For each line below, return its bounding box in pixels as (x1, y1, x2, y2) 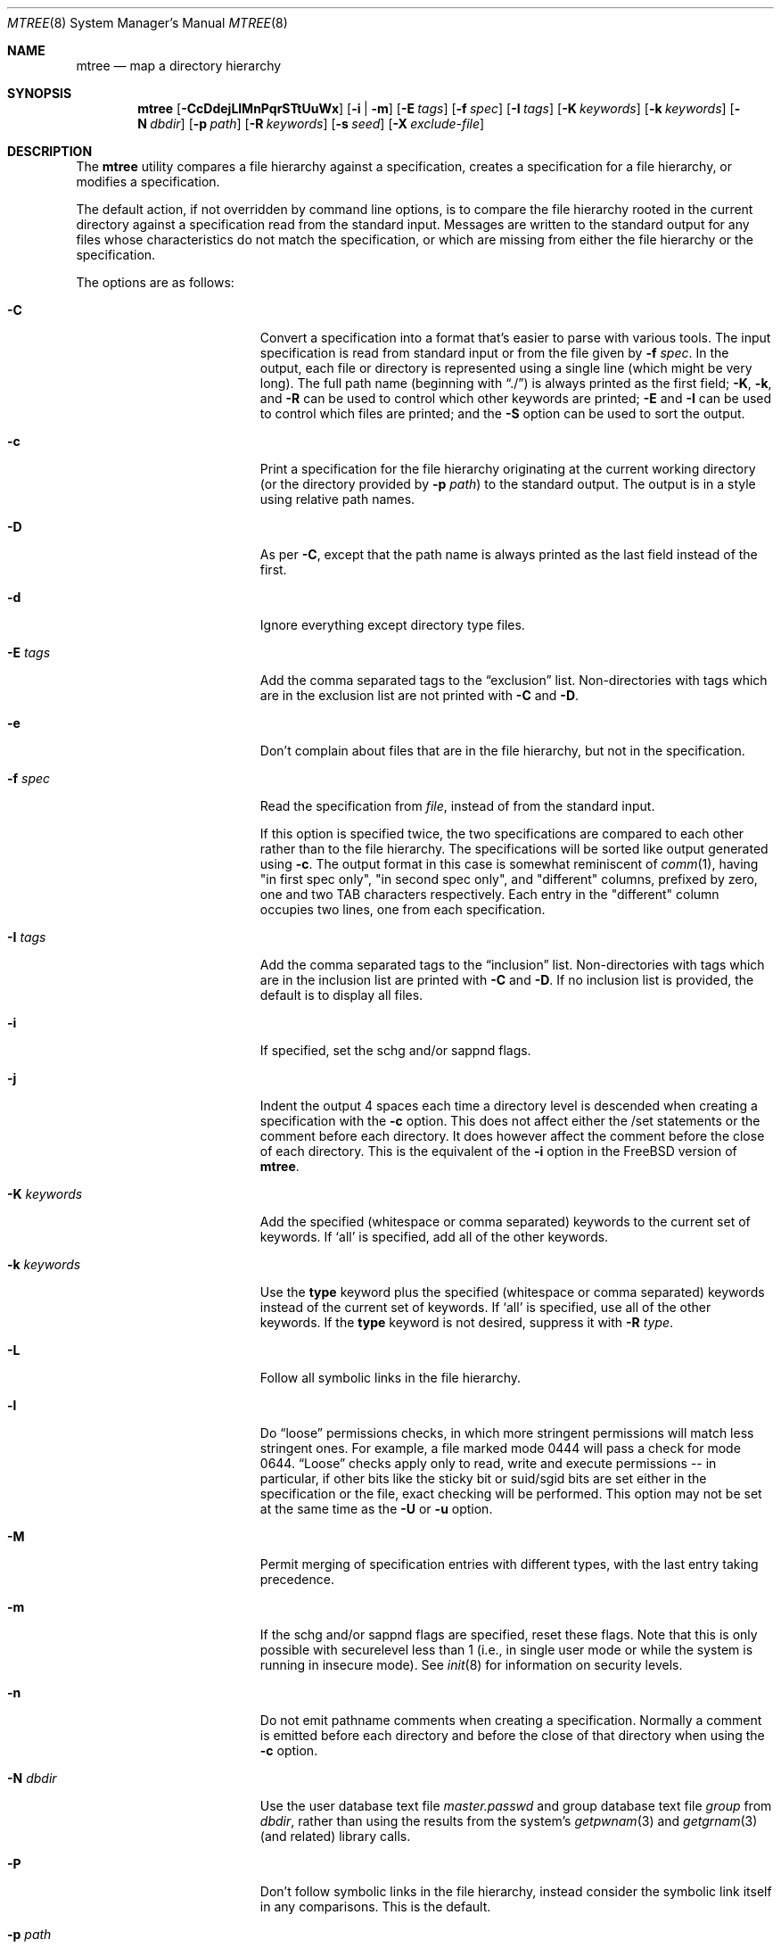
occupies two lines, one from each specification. (259, 902, 546, 917)
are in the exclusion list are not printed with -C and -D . (259, 688, 580, 703)
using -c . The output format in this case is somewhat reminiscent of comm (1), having (259, 856, 759, 871)
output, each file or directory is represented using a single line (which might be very (259, 360, 752, 376)
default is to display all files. (259, 987, 423, 1003)
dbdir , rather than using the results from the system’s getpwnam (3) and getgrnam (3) (259, 1813, 758, 1828)
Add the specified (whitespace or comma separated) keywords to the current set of (259, 1214, 751, 1229)
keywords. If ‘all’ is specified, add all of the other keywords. (259, 1229, 609, 1244)
